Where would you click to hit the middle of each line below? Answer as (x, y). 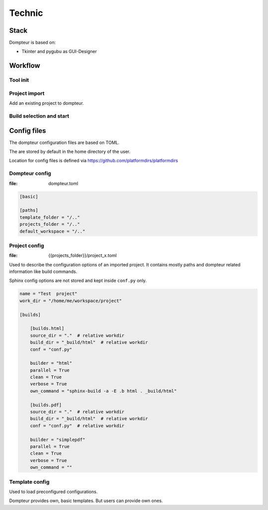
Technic (26, 13)
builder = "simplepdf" (58, 440)
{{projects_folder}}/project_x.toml (82, 255)
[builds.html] (47, 328)
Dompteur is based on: (33, 43)
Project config (27, 246)
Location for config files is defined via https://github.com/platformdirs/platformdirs (94, 161)
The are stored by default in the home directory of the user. (70, 152)
